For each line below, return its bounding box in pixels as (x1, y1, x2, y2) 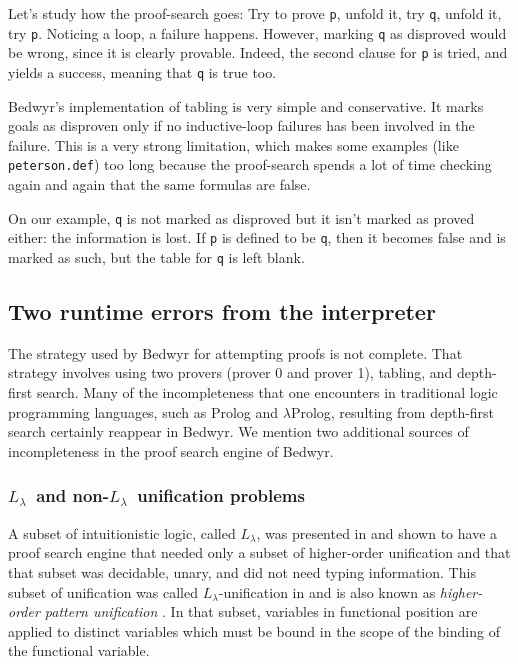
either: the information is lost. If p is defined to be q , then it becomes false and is (8, 227, 506, 248)
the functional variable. (8, 640, 150, 661)
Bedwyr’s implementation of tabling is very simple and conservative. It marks (8, 95, 484, 116)
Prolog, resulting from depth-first (290, 401, 495, 422)
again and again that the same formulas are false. (8, 174, 311, 195)
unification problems (137, 483, 305, 508)
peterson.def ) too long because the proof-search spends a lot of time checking (8, 154, 492, 175)
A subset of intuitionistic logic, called (8, 522, 236, 543)
